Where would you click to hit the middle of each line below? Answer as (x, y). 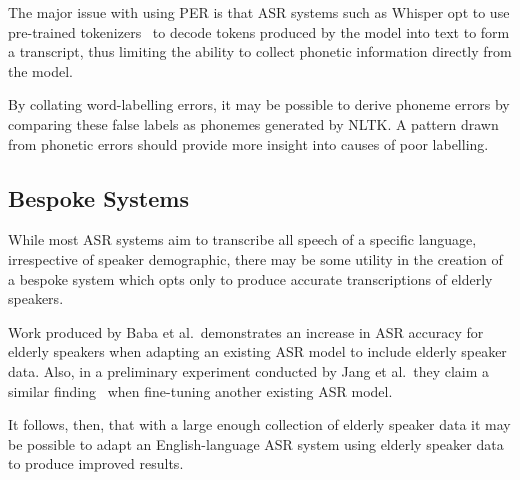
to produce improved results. (96, 463)
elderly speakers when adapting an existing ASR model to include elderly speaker (257, 351)
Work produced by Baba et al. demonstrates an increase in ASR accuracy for (246, 331)
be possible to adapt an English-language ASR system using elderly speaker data (256, 443)
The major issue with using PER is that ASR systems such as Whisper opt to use (259, 12)
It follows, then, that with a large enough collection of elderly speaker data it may (259, 424)
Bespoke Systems (98, 197)
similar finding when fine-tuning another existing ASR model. (200, 390)
